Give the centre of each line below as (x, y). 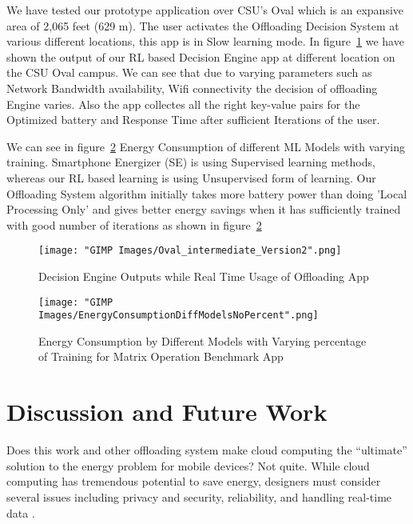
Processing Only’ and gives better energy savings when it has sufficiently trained (204, 209)
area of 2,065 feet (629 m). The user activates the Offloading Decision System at (203, 25)
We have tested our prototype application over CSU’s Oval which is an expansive (205, 10)
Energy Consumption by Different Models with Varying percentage (203, 340)
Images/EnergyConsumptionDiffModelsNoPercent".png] (179, 316)
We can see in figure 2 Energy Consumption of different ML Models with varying (206, 146)
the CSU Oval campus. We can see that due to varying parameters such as (189, 72)
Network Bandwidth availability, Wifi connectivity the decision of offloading (192, 88)
